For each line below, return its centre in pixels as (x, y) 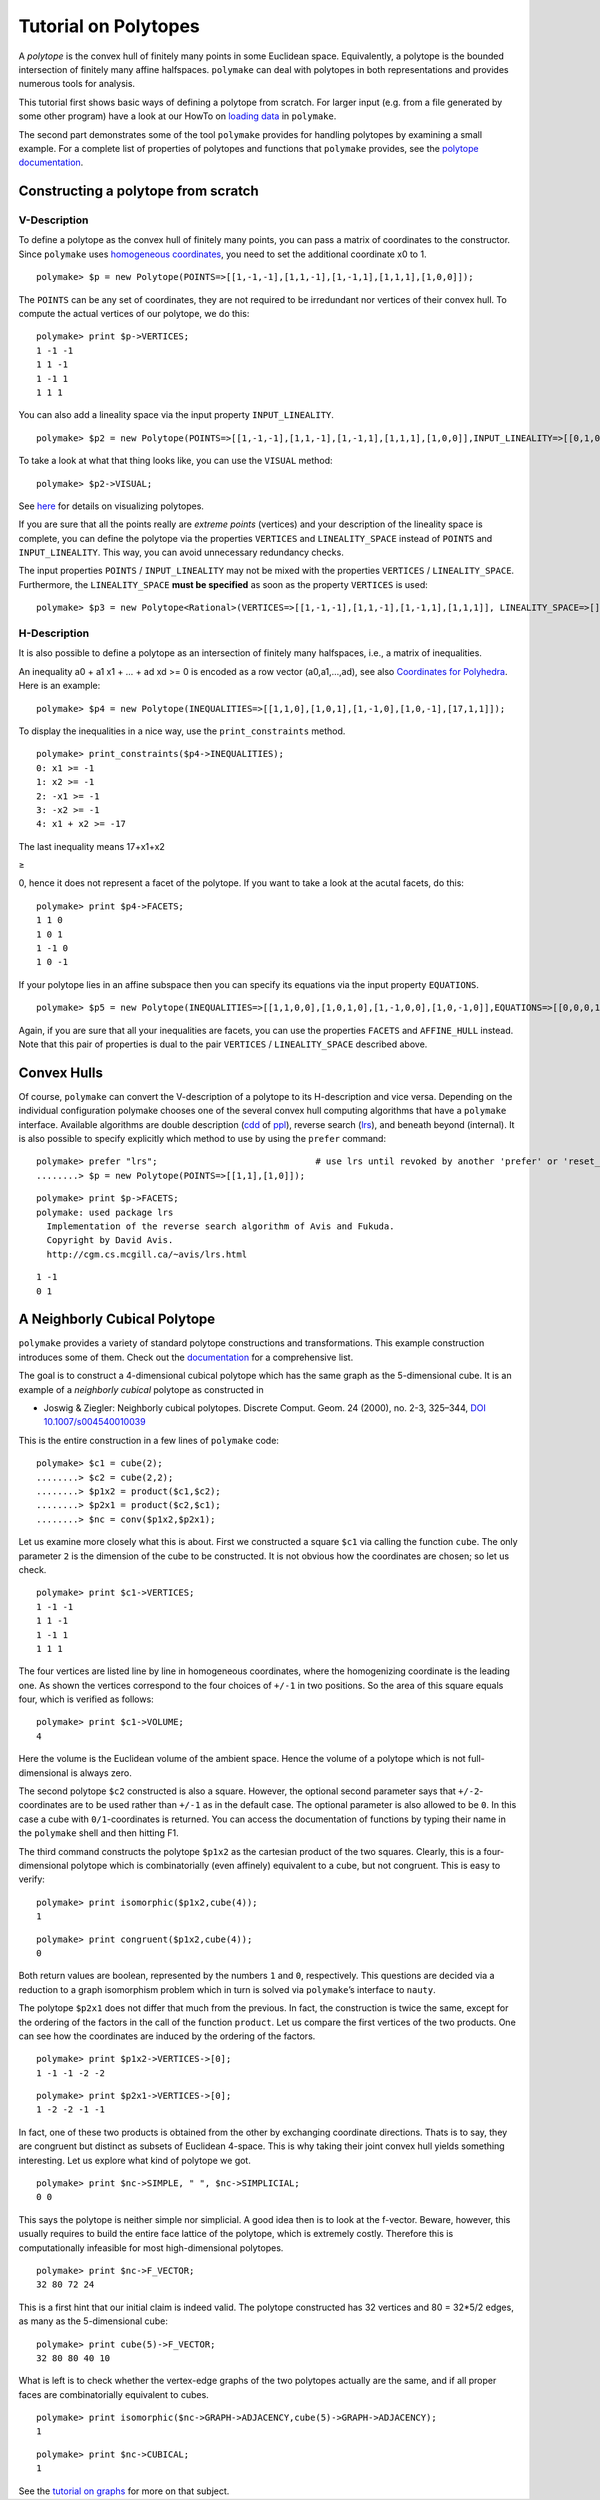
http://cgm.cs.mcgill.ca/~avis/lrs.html (147, 1254)
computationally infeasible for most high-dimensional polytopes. (151, 2247)
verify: (31, 1879)
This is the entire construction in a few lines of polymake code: (149, 1440)
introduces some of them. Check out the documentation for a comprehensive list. (186, 1357)
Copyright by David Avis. (110, 1240)
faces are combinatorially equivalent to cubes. (113, 2394)
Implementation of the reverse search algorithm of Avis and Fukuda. (220, 1226)
